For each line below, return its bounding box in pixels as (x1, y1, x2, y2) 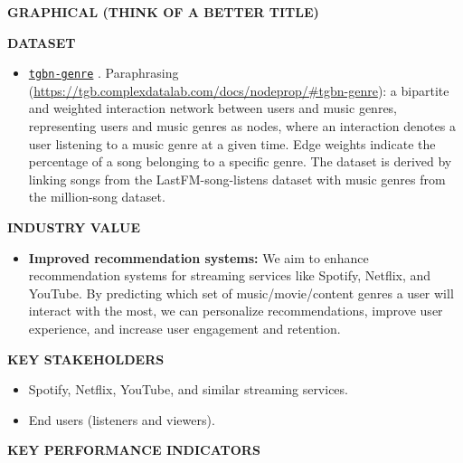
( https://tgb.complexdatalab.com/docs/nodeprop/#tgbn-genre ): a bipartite (28, 80, 449, 99)
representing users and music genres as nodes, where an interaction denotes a (28, 117, 456, 136)
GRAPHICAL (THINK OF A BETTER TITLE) (7, 3, 319, 21)
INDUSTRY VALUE (7, 218, 141, 236)
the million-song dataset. (28, 187, 165, 206)
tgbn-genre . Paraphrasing (28, 63, 179, 82)
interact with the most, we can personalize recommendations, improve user (28, 301, 443, 320)
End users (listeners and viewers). (28, 410, 215, 429)
